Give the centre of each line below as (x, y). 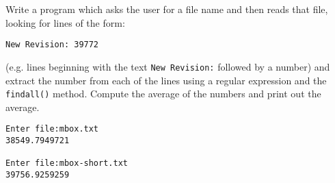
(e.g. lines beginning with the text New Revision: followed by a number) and (168, 66)
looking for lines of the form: (65, 22)
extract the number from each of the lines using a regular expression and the (166, 80)
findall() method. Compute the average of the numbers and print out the (163, 94)
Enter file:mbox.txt (52, 129)
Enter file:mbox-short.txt (67, 163)
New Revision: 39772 (52, 45)
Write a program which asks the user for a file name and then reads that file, (167, 9)
